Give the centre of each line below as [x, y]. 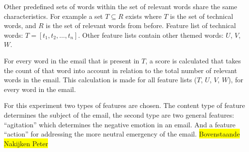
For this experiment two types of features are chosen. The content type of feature [124, 105]
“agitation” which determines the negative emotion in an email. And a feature [120, 124]
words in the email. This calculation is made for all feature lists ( [101, 80]
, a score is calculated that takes [193, 60]
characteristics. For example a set [54, 16]
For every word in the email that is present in [72, 60]
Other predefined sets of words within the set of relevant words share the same [121, 6]
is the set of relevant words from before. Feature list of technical [141, 25]
